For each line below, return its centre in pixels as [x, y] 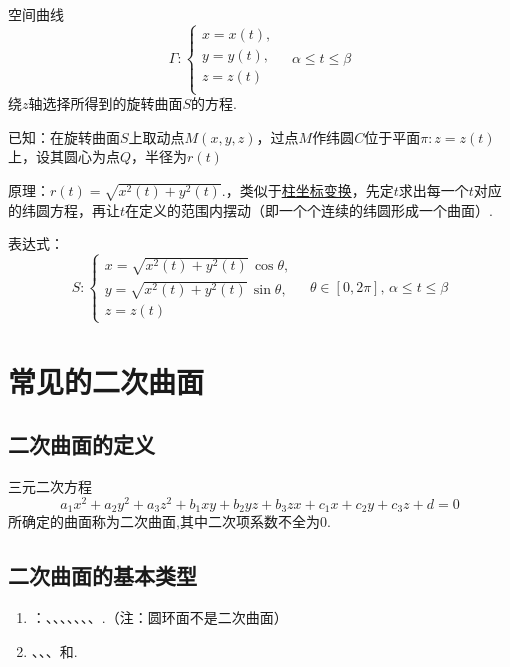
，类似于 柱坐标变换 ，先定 [309, 190]
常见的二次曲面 [106, 380]
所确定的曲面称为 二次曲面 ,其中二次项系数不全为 [164, 521]
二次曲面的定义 [81, 444]
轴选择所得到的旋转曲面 [105, 103]
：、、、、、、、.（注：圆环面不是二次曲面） [159, 617]
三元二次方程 [50, 486]
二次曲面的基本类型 [102, 575]
